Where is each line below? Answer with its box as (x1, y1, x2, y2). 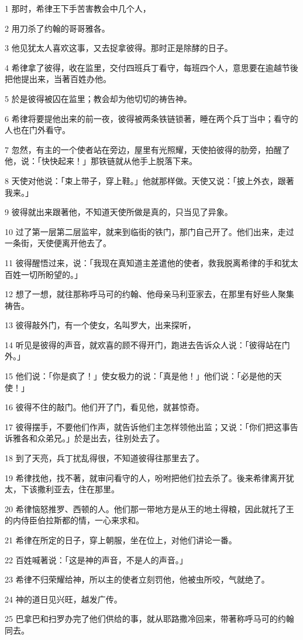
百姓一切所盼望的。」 (5, 268, 82, 280)
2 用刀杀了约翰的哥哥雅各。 (5, 22, 110, 34)
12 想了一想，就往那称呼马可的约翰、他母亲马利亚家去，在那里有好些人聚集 (5, 288, 294, 300)
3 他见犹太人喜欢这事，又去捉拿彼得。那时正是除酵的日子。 (5, 42, 233, 54)
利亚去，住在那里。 (45, 483, 119, 495)
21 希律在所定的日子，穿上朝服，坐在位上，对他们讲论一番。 (5, 534, 237, 546)
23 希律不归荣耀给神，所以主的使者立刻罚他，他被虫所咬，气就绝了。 (5, 573, 270, 585)
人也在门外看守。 (5, 124, 70, 136)
